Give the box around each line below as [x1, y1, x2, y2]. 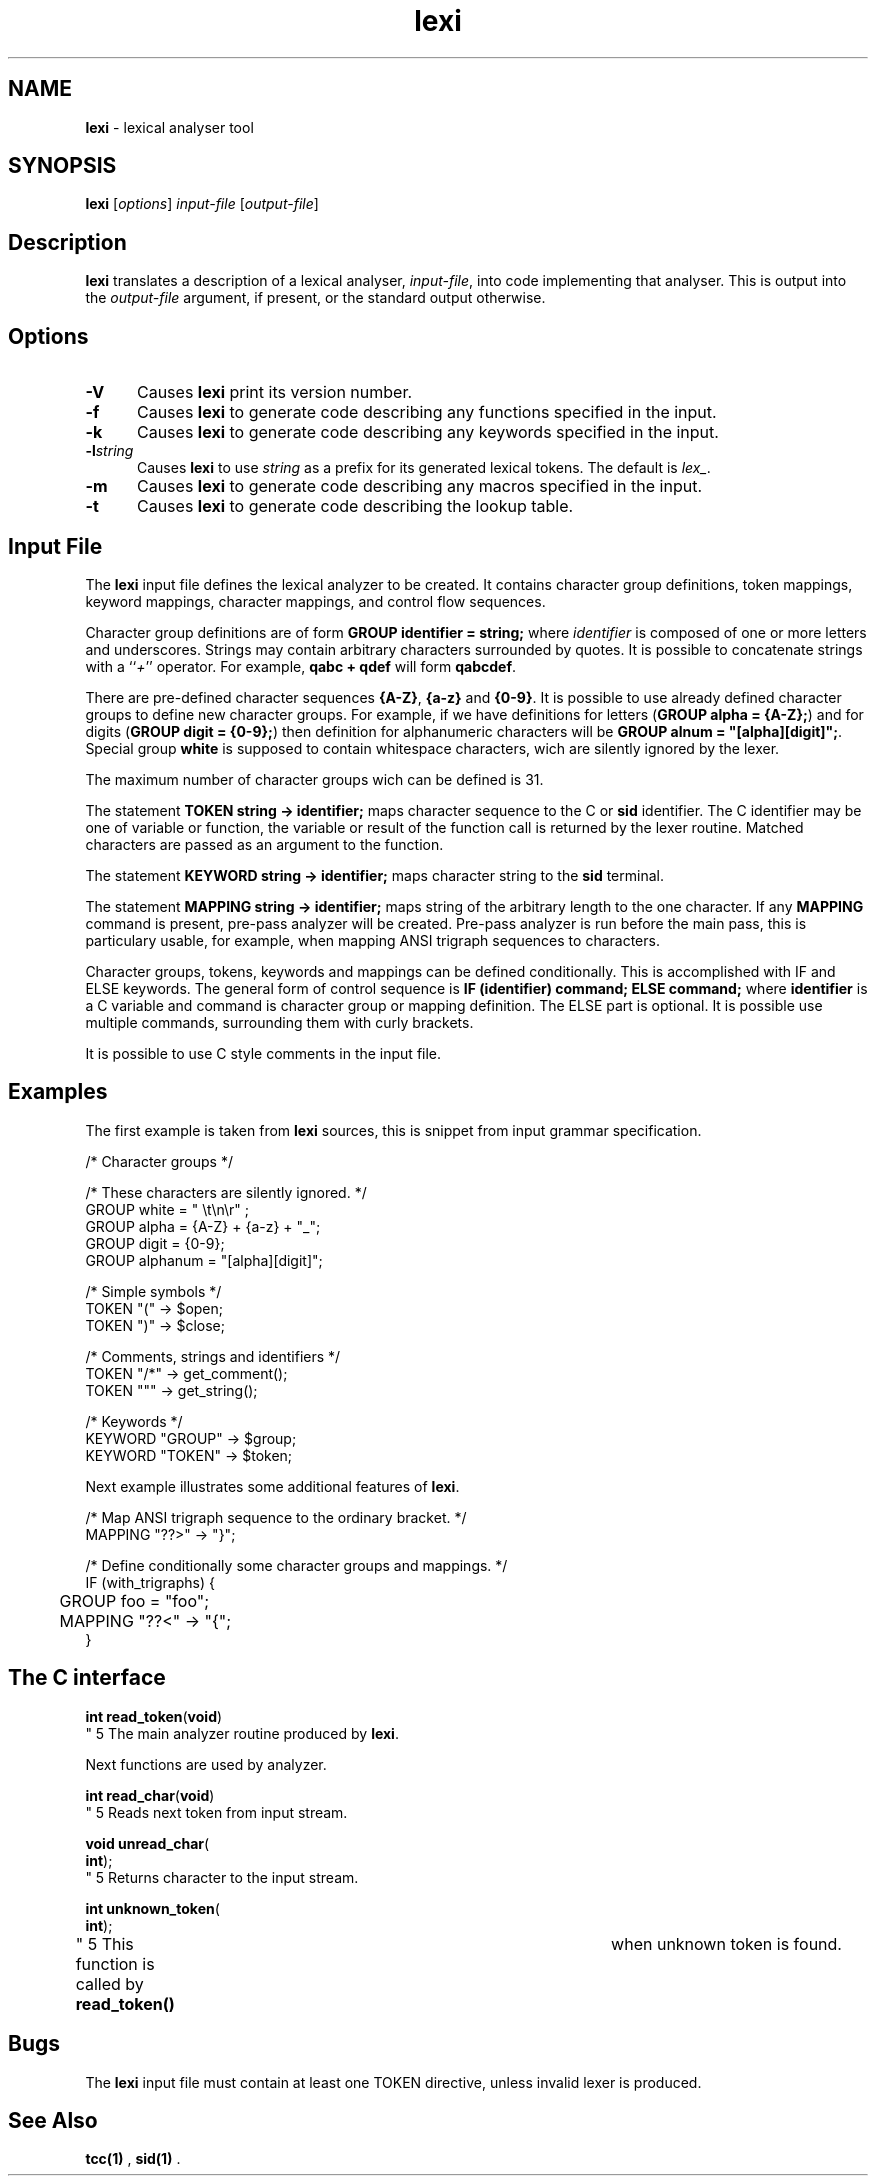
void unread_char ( [85, 1834, 210, 1852]
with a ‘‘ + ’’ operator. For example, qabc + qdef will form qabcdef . [85, 657, 517, 675]
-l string [85, 442, 134, 460]
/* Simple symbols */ [85, 1282, 222, 1300]
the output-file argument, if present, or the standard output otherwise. [85, 289, 546, 307]
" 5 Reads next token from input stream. [85, 1803, 348, 1821]
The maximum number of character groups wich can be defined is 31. [85, 770, 544, 788]
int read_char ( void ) [85, 1786, 215, 1804]
